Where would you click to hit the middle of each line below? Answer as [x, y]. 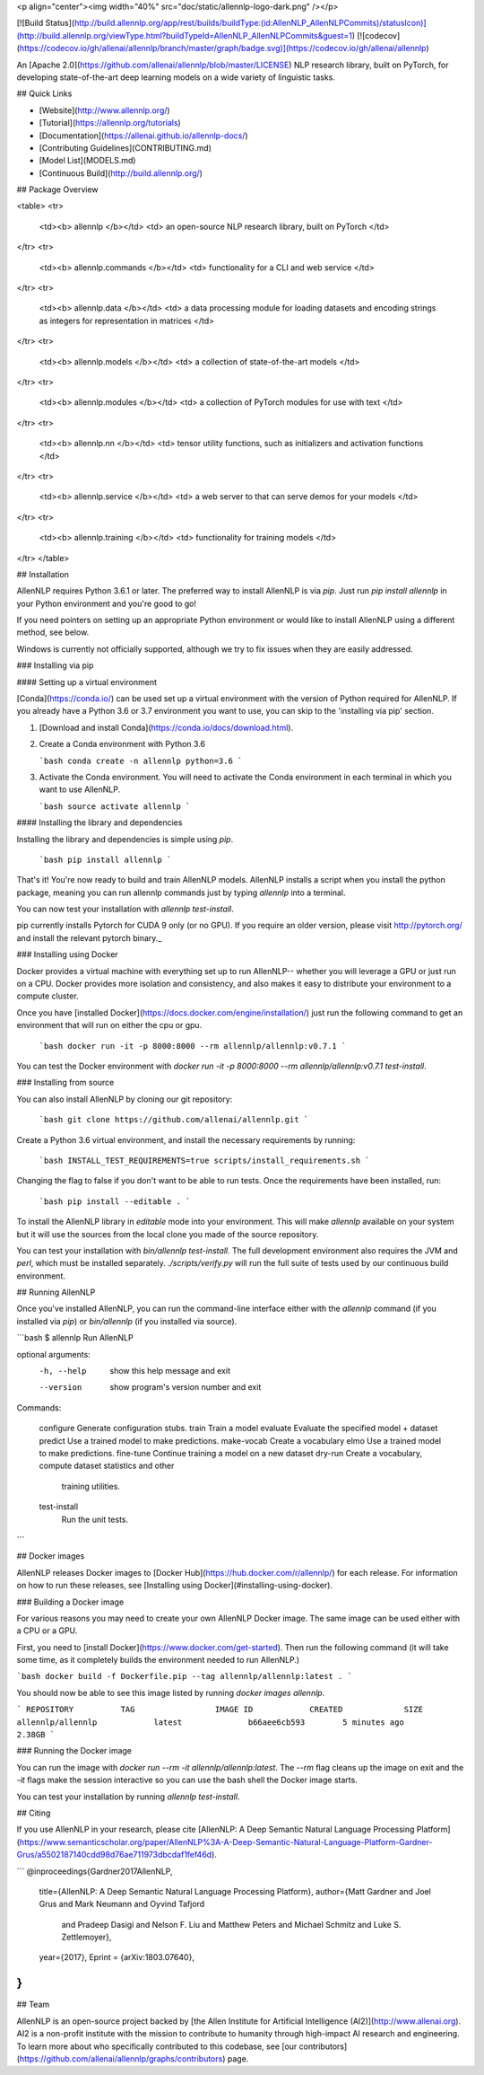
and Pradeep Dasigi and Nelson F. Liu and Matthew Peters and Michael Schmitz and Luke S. [231, 1924]
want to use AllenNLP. [80, 789]
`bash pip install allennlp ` [105, 859]
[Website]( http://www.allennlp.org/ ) [104, 110]
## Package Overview [57, 189]
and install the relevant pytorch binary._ [89, 937]
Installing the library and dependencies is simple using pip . [125, 839]
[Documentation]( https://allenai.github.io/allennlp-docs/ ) [143, 136]
